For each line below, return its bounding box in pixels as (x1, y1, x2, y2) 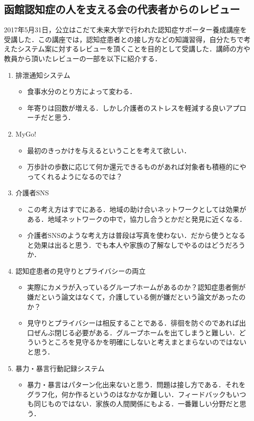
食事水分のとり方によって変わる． (27, 86, 137, 96)
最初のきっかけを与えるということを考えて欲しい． (27, 145, 191, 155)
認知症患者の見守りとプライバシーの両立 (15, 265, 146, 276)
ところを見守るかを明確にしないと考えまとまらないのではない (47, 337, 247, 347)
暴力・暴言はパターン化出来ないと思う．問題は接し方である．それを (27, 379, 246, 390)
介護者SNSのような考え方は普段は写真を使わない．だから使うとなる (27, 230, 246, 240)
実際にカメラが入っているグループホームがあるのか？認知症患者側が (27, 282, 246, 292)
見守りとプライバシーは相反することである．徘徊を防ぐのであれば (27, 318, 239, 328)
